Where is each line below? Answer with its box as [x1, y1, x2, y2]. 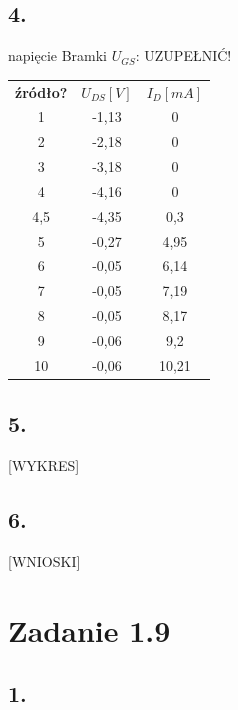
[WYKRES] [8, 455, 80, 476]
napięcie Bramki [8, 45, 108, 66]
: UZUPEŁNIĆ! [135, 45, 232, 66]
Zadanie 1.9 [8, 609, 171, 650]
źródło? [15, 81, 68, 102]
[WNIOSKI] [8, 550, 81, 571]
